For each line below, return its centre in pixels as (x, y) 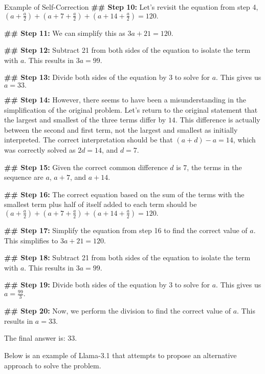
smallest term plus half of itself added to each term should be (101, 204)
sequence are (24, 177)
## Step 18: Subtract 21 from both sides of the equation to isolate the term (127, 257)
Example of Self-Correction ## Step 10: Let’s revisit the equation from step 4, (131, 7)
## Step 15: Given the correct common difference (86, 167)
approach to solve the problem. (53, 365)
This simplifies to (31, 240)
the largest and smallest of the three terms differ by (85, 120)
